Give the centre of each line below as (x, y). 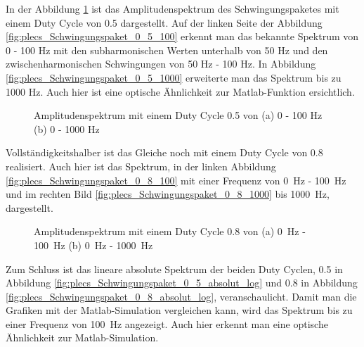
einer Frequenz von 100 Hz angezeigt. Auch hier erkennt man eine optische (167, 323)
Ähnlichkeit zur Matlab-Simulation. (82, 337)
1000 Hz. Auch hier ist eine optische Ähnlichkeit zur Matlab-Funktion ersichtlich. (180, 91)
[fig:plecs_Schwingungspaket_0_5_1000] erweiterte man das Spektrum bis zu (174, 77)
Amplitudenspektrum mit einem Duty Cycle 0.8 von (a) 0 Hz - (170, 231)
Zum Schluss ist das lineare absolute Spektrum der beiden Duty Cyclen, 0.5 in (174, 269)
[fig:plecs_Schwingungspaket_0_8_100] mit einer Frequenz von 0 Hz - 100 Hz (176, 180)
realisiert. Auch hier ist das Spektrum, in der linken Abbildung (141, 166)
